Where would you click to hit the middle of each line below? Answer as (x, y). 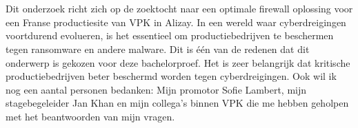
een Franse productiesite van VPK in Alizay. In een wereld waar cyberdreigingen (176, 22)
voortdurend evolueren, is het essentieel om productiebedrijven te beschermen (170, 35)
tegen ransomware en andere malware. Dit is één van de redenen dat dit (158, 49)
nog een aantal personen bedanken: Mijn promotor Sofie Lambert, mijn (156, 89)
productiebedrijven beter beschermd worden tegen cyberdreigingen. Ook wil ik (171, 76)
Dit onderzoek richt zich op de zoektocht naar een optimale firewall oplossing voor (179, 9)
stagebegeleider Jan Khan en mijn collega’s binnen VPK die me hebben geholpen (177, 103)
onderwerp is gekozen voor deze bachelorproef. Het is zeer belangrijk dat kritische (178, 62)
